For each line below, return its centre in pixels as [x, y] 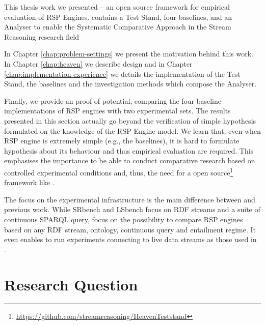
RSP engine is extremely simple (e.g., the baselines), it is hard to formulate [122, 141]
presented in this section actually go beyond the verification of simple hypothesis [130, 120]
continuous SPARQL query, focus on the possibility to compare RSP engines [124, 219]
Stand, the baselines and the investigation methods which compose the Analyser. [130, 84]
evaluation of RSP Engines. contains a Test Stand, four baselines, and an [118, 17]
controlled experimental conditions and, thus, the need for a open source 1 [119, 171]
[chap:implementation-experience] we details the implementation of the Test [122, 73]
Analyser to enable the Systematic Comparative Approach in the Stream [118, 27]
